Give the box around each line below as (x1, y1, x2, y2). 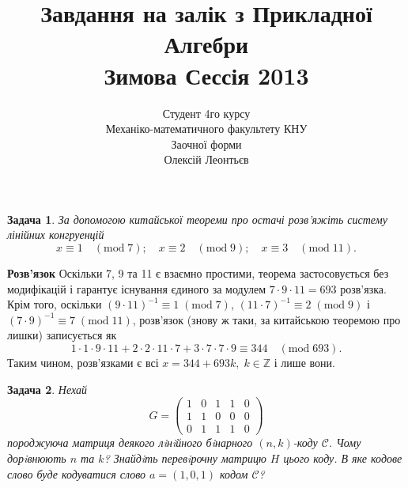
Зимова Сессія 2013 (104, 59, 309, 91)
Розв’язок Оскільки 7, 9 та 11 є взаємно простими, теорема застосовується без (7, 265, 389, 282)
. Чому (328, 434, 361, 451)
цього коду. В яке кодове (283, 449, 402, 466)
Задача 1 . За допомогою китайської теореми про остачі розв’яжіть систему (7, 210, 387, 227)
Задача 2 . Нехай (7, 380, 87, 397)
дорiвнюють (7, 449, 66, 466)
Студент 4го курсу (162, 104, 251, 121)
